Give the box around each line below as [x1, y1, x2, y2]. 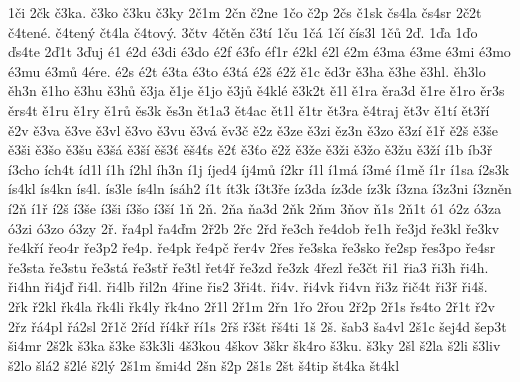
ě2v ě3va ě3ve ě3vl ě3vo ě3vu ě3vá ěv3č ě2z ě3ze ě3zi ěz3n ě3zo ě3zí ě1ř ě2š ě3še [8, 119, 498, 140]
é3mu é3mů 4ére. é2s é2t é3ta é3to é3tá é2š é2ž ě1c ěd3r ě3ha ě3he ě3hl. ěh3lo [8, 60, 486, 81]
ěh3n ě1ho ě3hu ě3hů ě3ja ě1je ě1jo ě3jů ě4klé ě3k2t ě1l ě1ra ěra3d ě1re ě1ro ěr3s [8, 80, 505, 101]
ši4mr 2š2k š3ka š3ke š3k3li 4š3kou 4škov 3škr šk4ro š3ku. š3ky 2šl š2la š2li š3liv [8, 335, 501, 356]
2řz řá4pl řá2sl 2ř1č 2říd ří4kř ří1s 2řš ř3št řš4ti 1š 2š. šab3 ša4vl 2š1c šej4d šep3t [8, 315, 507, 336]
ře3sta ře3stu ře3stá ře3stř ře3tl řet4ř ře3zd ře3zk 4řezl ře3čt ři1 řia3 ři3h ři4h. [8, 256, 489, 277]
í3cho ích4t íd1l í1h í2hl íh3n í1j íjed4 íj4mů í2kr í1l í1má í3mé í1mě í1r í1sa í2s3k [8, 158, 510, 179]
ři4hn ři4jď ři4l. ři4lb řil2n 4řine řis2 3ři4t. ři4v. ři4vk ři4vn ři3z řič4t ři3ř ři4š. [8, 276, 488, 297]
